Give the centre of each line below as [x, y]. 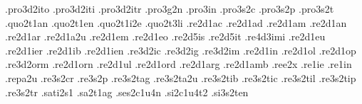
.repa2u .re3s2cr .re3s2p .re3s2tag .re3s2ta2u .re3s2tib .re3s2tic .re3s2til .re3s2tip [181, 77]
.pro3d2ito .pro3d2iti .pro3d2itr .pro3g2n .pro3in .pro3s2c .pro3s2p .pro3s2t [170, 8]
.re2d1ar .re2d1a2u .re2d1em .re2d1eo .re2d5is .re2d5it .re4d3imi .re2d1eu [165, 36]
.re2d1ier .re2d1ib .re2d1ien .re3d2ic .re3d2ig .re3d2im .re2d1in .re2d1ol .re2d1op [181, 50]
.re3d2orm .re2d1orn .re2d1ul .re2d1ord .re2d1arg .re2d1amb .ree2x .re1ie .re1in [179, 64]
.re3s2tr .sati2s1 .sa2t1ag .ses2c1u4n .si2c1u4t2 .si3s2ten [127, 92]
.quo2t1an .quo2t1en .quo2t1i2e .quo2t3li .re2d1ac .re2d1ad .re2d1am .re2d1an [176, 22]
